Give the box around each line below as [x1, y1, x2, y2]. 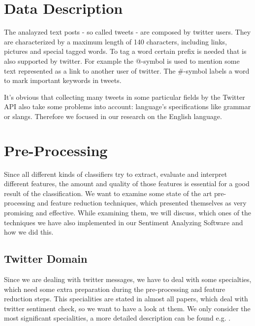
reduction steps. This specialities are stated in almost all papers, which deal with [4, 293, 248, 304]
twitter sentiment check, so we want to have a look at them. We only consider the [4, 303, 251, 313]
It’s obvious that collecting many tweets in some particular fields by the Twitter [4, 91, 245, 102]
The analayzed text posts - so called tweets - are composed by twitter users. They [4, 27, 251, 37]
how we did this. [4, 227, 54, 237]
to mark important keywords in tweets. [4, 75, 122, 85]
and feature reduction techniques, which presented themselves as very [37, 198, 247, 208]
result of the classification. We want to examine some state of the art [4, 188, 212, 198]
